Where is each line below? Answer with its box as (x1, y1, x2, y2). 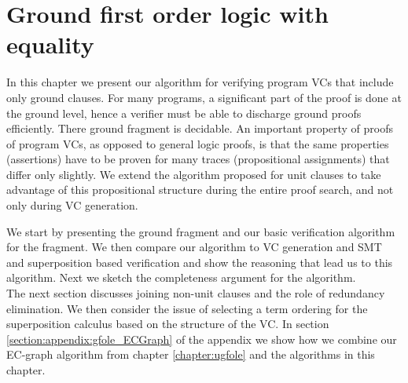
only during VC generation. (6, 197, 138, 213)
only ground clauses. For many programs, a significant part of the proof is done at (6, 89, 402, 105)
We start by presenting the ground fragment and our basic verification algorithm (6, 223, 395, 239)
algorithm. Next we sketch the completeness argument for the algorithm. (6, 269, 356, 286)
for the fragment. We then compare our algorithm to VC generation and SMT (6, 239, 382, 255)
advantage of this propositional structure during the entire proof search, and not (6, 181, 394, 198)
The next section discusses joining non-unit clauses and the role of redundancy (6, 285, 385, 301)
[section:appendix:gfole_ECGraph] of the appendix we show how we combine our (6, 330, 397, 347)
